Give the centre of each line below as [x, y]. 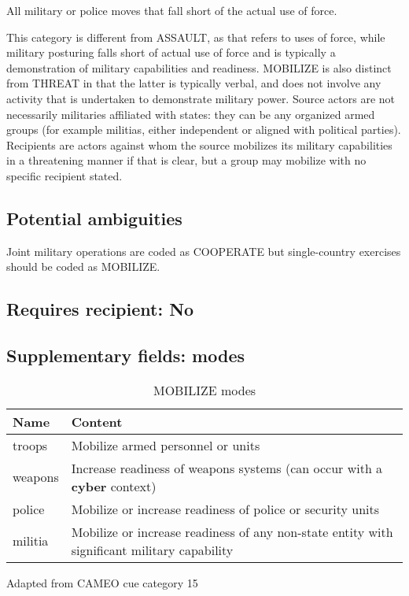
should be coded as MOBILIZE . [83, 267]
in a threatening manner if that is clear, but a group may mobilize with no [186, 160]
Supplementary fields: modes [126, 355]
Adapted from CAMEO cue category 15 [102, 582]
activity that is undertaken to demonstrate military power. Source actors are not [201, 98]
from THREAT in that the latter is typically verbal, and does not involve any [194, 83]
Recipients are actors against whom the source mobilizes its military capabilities [199, 144]
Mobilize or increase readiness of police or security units [225, 509]
